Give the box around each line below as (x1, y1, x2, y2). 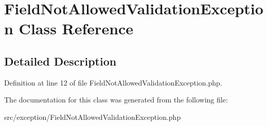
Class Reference (19, 18, 134, 39)
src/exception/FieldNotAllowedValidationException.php (4, 111, 181, 122)
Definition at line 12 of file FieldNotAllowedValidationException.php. (4, 77, 222, 88)
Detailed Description (4, 53, 117, 69)
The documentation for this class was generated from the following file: (4, 94, 228, 105)
